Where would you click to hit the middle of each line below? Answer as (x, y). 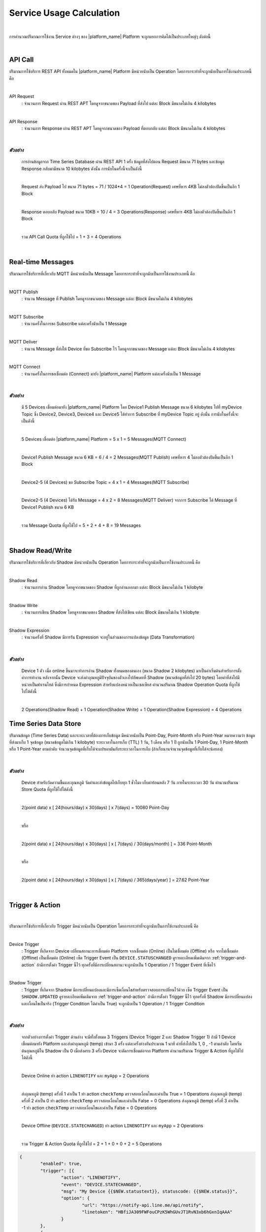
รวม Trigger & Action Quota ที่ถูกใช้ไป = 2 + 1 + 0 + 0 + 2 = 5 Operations (92, 1144)
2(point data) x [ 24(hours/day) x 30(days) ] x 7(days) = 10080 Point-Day (95, 807)
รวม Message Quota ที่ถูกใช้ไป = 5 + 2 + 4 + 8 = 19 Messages (81, 525)
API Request (22, 97)
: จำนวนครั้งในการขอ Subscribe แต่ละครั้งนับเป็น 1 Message (74, 324)
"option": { (75, 1198)
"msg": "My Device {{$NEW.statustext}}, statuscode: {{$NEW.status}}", (149, 1192)
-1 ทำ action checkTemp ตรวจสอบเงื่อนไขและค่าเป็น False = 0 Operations (89, 1108)
